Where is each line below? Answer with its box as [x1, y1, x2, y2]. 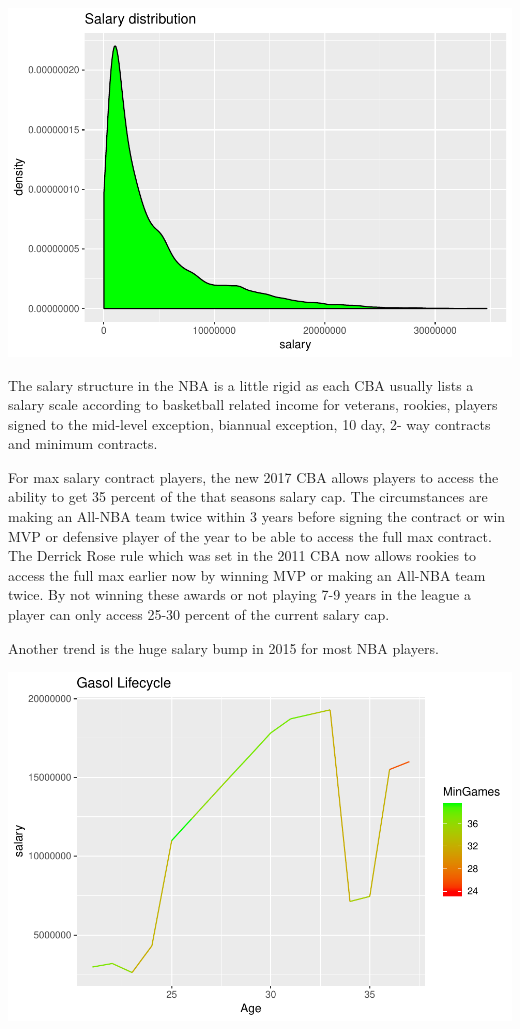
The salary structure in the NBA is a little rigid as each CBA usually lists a [8, 374, 474, 395]
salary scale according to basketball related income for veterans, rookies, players [8, 394, 498, 415]
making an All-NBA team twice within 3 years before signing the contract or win [8, 506, 506, 527]
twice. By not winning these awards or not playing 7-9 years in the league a [8, 584, 471, 605]
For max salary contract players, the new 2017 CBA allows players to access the [8, 466, 499, 487]
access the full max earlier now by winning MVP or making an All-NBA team [8, 564, 486, 585]
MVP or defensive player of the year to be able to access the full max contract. [8, 525, 492, 546]
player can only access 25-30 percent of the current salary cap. [8, 604, 390, 625]
